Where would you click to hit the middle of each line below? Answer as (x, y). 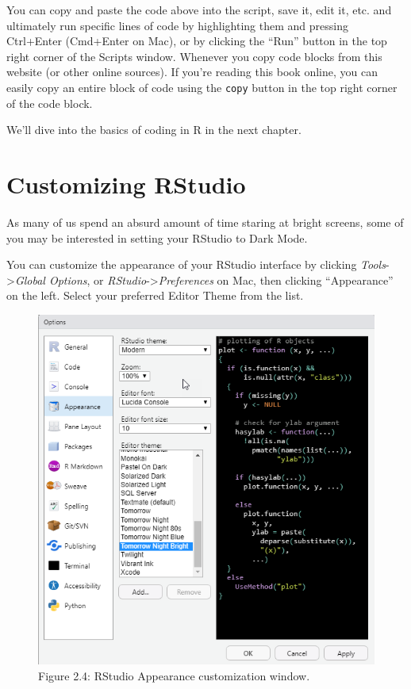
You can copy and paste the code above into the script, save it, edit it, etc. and (199, 10)
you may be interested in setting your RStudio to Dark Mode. (157, 237)
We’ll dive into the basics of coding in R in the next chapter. (154, 130)
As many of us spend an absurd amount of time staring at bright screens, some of (205, 222)
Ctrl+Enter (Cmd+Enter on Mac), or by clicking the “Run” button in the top (197, 41)
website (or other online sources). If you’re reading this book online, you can (192, 72)
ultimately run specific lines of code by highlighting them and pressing (177, 25)
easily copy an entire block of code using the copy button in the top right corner (202, 87)
